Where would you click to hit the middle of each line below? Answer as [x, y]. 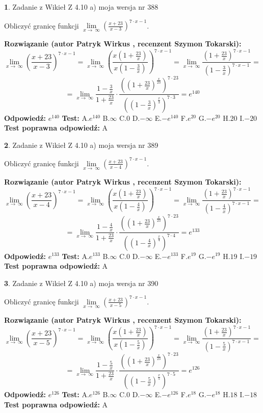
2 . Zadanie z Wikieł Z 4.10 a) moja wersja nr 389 [81, 145]
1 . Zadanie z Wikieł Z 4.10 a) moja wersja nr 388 [81, 7]
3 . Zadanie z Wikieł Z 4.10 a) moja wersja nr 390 [81, 283]
